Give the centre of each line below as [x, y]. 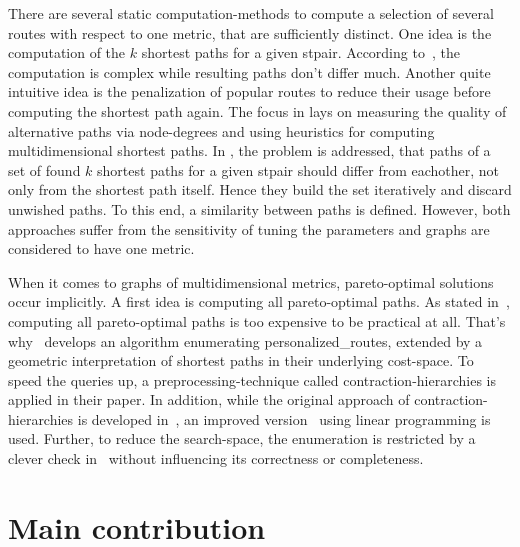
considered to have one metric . [101, 248]
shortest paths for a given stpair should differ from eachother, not [298, 169]
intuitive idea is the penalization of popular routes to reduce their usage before [249, 91]
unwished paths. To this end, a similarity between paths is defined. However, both [259, 208]
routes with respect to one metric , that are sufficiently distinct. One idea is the [250, 32]
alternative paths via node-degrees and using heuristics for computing [221, 130]
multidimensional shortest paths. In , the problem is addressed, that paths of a [249, 150]
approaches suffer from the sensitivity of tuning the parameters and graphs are [249, 228]
